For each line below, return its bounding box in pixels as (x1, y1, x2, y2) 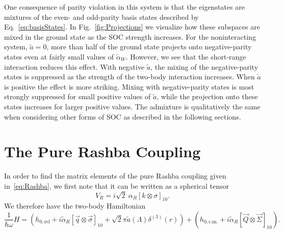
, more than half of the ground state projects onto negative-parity (46, 41, 252, 52)
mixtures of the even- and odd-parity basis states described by (4, 11, 199, 22)
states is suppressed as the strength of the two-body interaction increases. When (4, 71, 255, 82)
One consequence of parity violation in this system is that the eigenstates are (4, 2, 245, 12)
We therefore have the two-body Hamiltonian (4, 200, 145, 211)
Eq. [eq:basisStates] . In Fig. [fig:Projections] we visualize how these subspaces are (4, 21, 260, 32)
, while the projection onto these (157, 91, 258, 102)
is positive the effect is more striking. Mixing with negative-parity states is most (4, 81, 254, 92)
